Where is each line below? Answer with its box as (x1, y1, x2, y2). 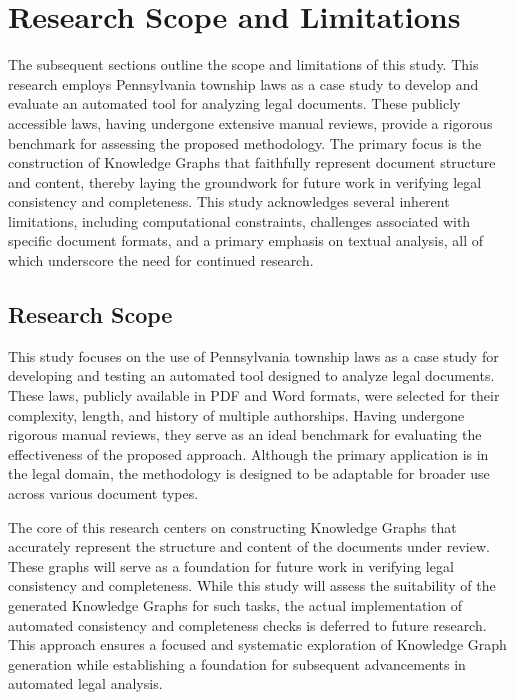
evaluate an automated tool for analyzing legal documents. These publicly (8, 93, 461, 114)
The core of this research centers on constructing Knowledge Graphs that (8, 516, 457, 537)
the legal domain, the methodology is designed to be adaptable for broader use (8, 463, 490, 484)
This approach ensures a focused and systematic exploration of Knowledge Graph (8, 634, 507, 655)
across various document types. (8, 483, 199, 504)
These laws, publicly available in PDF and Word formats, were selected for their (8, 385, 500, 406)
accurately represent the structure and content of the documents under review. (8, 536, 490, 557)
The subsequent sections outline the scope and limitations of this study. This (8, 54, 479, 75)
